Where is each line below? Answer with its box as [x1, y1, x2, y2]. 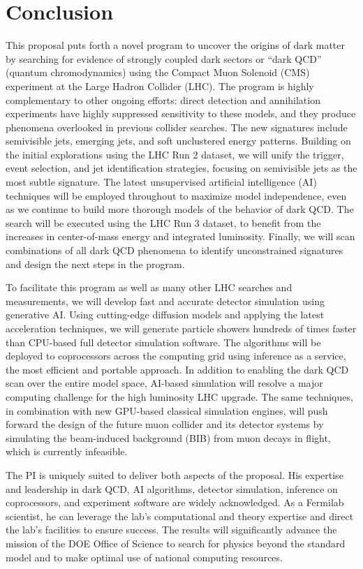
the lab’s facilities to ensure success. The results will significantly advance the [6, 522, 337, 537]
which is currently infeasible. [6, 444, 128, 459]
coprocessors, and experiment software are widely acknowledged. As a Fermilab [6, 495, 344, 510]
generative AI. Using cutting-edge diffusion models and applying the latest [6, 307, 325, 322]
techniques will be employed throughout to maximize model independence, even [6, 188, 347, 202]
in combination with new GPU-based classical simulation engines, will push [6, 403, 328, 417]
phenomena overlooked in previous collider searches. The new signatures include [6, 119, 348, 134]
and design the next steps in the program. [6, 256, 185, 271]
